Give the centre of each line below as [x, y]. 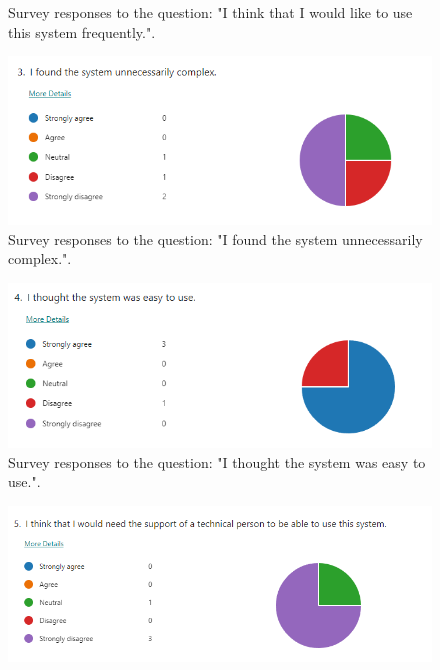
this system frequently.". [82, 31]
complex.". [40, 258]
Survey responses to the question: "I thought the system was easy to [217, 461]
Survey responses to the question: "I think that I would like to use [210, 12]
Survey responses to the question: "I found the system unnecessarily [215, 238]
